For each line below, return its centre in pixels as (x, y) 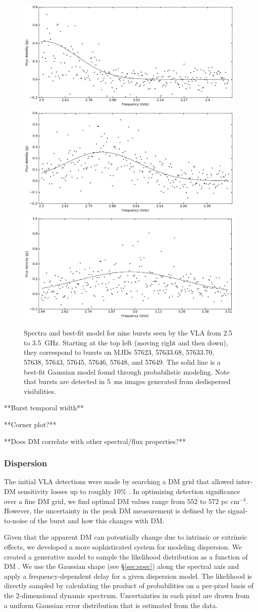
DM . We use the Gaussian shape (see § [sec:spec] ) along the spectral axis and (122, 566)
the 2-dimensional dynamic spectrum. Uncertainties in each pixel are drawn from (127, 595)
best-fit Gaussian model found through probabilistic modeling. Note (127, 371)
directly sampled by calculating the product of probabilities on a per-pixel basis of (129, 585)
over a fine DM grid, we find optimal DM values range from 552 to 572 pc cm (122, 501)
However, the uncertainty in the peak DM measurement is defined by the (115, 511)
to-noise (16, 520)
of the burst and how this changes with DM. (97, 520)
